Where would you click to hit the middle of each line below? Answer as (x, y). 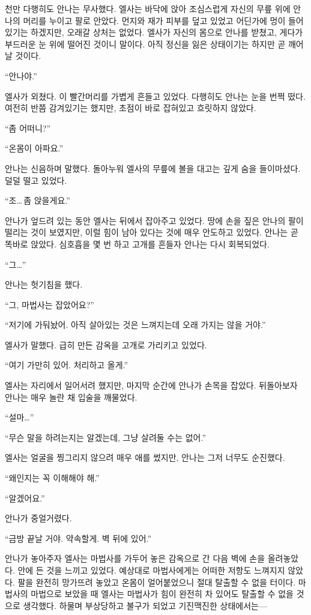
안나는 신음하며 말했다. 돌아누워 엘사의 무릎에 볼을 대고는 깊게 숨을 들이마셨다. (153, 168)
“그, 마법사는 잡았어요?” (50, 304)
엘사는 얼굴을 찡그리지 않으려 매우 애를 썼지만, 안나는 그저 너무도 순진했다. (145, 457)
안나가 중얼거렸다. (38, 518)
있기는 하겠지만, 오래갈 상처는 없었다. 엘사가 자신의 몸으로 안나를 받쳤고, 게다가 (154, 32)
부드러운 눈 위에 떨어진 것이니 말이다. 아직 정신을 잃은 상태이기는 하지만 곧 (145, 44)
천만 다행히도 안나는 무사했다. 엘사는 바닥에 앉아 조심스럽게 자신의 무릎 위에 (148, 8)
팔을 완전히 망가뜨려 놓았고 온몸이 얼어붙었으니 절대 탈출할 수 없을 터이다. (157, 582)
